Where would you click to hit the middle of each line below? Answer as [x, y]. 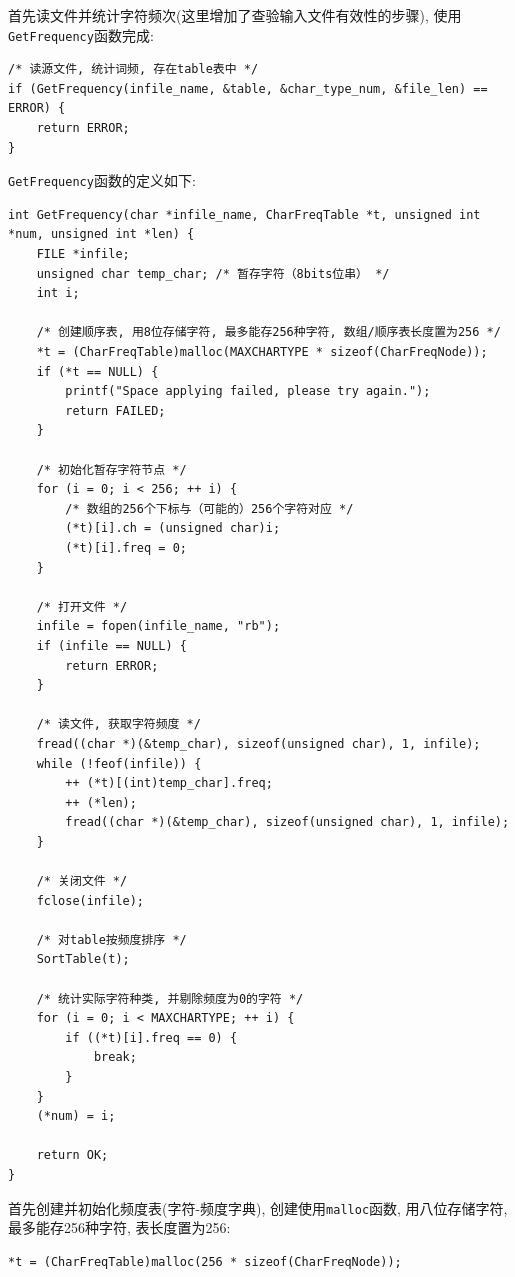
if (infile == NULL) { [111, 645]
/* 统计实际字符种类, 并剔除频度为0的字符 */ [170, 998]
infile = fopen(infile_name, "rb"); [158, 626]
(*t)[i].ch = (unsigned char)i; [173, 528]
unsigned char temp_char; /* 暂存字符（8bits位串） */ [213, 273]
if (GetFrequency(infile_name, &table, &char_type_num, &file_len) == [248, 88]
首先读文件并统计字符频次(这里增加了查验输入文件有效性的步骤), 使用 [235, 15]
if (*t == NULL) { [97, 371]
